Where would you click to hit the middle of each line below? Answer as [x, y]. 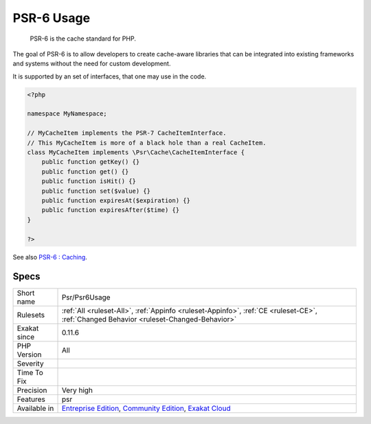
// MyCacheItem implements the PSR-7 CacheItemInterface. [127, 133]
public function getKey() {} [91, 162]
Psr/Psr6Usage [86, 297]
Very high [77, 390]
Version [29, 354]
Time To [30, 373]
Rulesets [31, 315]
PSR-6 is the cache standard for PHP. [83, 39]
